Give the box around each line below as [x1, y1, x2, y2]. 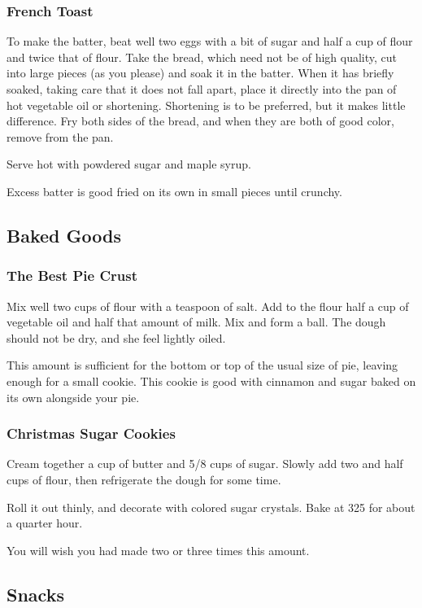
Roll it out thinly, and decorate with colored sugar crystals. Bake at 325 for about [7, 498, 415, 515]
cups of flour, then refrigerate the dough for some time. [7, 470, 281, 488]
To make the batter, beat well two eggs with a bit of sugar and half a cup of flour [7, 33, 413, 50]
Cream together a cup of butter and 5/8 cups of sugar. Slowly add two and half [7, 455, 403, 472]
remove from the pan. [7, 128, 114, 145]
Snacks [7, 581, 64, 606]
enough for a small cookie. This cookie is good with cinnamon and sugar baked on [7, 372, 416, 389]
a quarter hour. [7, 514, 83, 531]
